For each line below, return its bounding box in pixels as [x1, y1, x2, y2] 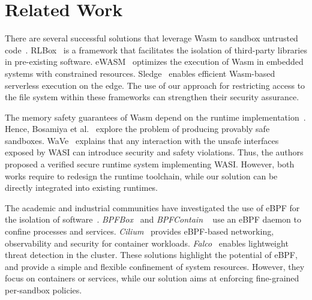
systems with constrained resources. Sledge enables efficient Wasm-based [5, 67, 275, 79]
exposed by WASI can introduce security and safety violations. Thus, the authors [5, 146, 304, 158]
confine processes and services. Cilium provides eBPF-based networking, [5, 225, 274, 238]
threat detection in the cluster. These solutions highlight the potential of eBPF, [5, 248, 298, 261]
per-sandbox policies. [5, 284, 82, 296]
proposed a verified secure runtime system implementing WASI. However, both [5, 158, 295, 170]
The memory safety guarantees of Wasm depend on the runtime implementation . [5, 110, 306, 123]
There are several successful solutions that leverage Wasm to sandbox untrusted [5, 32, 298, 44]
